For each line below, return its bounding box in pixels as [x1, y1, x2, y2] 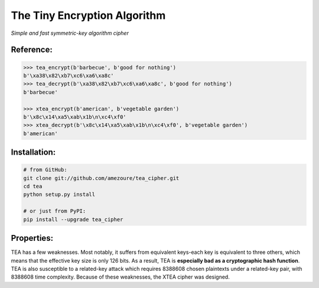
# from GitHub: [23, 166, 67, 174]
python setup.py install [23, 191, 96, 198]
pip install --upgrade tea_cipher [23, 216, 123, 222]
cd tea [23, 183, 43, 190]
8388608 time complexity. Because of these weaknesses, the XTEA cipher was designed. [11, 273, 230, 280]
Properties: [11, 233, 53, 243]
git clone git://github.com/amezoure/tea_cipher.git [23, 175, 180, 181]
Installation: [11, 148, 56, 158]
